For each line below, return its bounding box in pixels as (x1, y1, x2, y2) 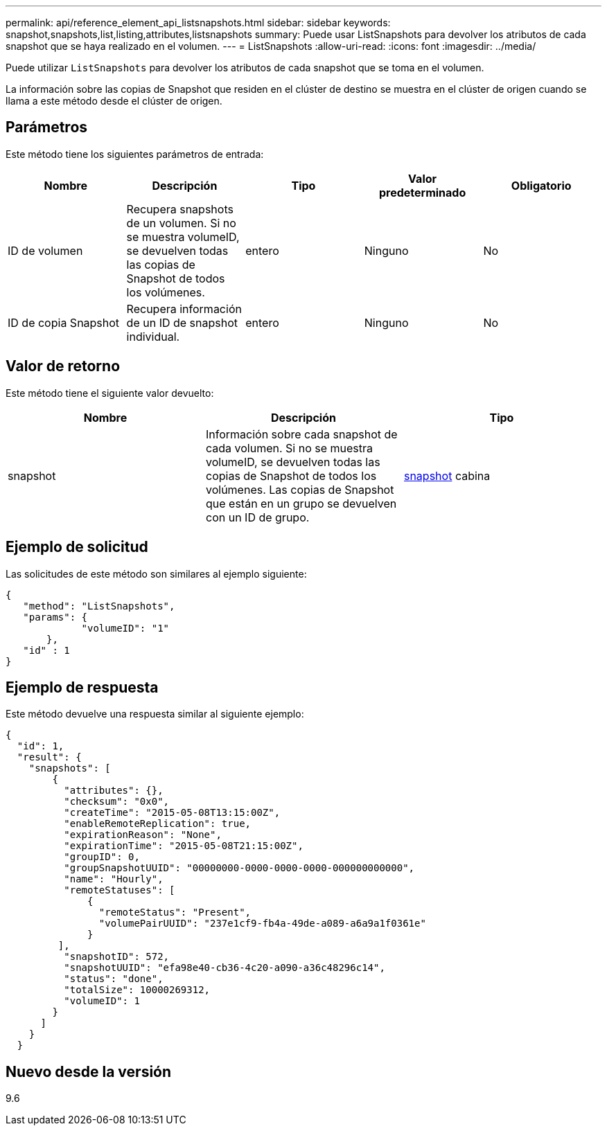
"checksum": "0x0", (64, 796, 170, 808)
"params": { (23, 611, 88, 623)
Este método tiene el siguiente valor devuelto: (6, 386, 214, 399)
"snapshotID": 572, (64, 951, 170, 963)
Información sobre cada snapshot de (205, 427, 398, 441)
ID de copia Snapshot (8, 315, 120, 330)
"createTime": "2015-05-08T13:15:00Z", (64, 807, 281, 819)
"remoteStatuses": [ (64, 884, 175, 896)
